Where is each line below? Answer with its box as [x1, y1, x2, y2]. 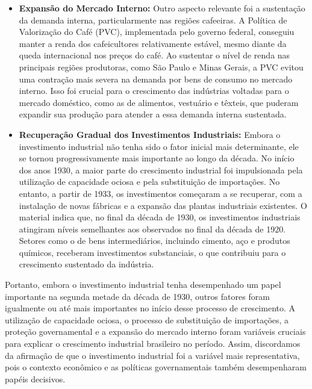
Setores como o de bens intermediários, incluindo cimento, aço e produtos [19, 234, 290, 247]
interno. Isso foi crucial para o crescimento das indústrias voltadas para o [19, 84, 289, 97]
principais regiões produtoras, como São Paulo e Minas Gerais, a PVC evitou [19, 60, 304, 73]
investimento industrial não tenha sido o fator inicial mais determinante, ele [19, 140, 299, 152]
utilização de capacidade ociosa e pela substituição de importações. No [19, 175, 280, 188]
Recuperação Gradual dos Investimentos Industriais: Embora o [19, 128, 281, 140]
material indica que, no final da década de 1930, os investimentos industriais [19, 211, 301, 223]
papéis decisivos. [5, 372, 66, 385]
